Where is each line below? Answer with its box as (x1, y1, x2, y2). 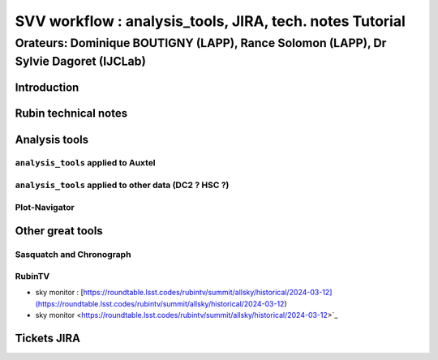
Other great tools (15, 224, 103, 238)
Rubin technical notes (15, 106, 128, 121)
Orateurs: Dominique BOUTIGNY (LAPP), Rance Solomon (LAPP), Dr (15, 36, 387, 50)
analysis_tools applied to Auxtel (15, 157, 156, 169)
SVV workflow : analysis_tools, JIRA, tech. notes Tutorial (15, 12, 406, 30)
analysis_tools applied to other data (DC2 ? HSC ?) (15, 179, 230, 191)
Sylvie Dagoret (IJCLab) (15, 54, 146, 69)
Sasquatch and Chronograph (15, 249, 131, 260)
